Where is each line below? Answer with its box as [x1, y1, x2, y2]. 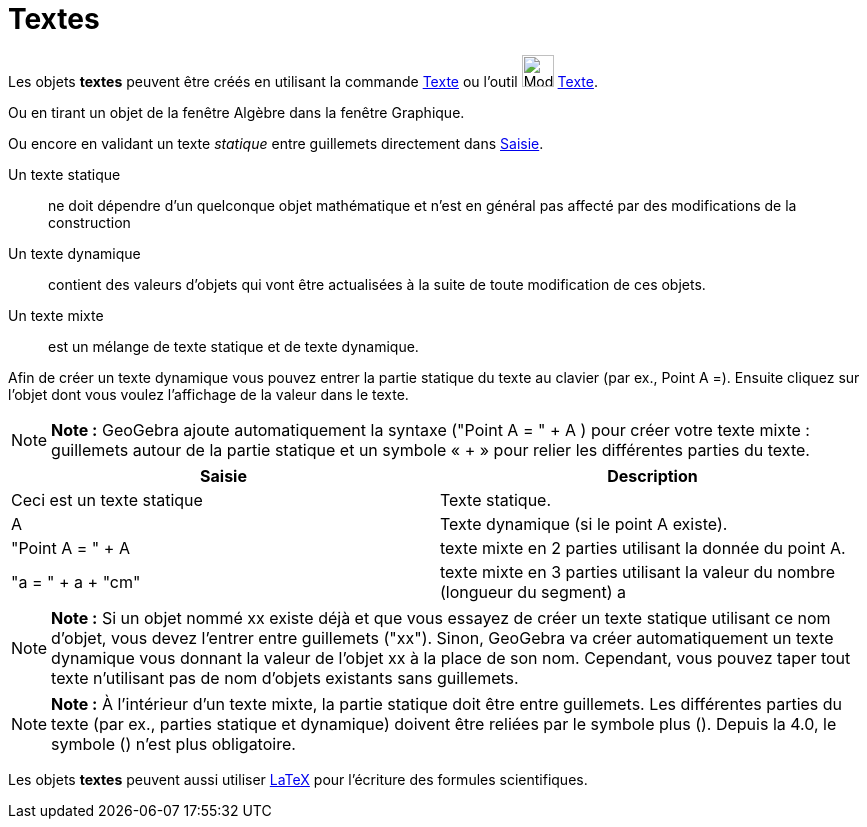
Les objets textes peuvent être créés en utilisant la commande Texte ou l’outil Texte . [8, 72, 598, 90]
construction [48, 213, 131, 231]
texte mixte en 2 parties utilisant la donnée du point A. [440, 537, 846, 558]
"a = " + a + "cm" [11, 571, 141, 592]
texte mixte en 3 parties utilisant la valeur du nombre [440, 561, 836, 582]
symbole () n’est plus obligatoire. [51, 733, 296, 754]
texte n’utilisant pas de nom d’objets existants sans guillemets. [51, 667, 519, 688]
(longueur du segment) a [440, 581, 627, 602]
